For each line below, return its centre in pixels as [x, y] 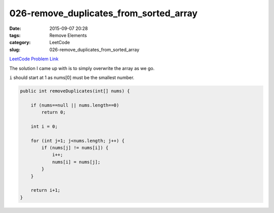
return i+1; [46, 190]
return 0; [54, 112]
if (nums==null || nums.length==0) [75, 105]
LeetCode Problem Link [34, 59]
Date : [15, 28]
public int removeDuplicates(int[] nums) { [75, 91]
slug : [15, 49]
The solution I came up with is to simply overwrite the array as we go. [82, 68]
